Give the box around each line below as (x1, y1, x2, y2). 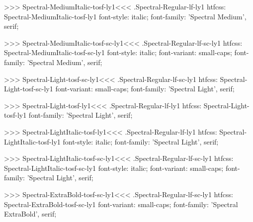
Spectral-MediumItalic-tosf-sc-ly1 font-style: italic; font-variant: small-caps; (4, 47, 232, 58)
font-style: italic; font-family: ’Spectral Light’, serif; (63, 136, 219, 147)
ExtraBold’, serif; (4, 209, 57, 219)
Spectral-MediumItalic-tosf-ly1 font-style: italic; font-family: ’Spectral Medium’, (4, 11, 247, 21)
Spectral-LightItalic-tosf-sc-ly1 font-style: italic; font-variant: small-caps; (4, 162, 224, 173)
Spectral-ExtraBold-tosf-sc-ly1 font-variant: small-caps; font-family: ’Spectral (4, 199, 238, 209)
